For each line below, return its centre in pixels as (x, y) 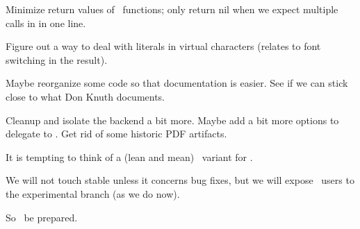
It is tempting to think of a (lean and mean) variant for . (129, 156)
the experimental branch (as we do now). (93, 193)
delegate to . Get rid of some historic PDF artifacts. (116, 134)
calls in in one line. (46, 23)
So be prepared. (42, 217)
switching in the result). (57, 59)
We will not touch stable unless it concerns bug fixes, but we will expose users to (180, 180)
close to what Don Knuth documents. (85, 96)
